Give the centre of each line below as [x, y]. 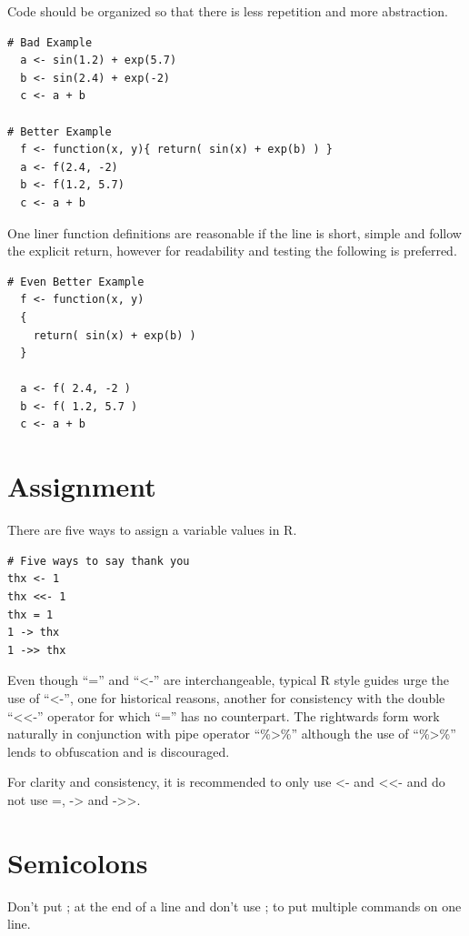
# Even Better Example [76, 282]
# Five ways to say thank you [99, 561]
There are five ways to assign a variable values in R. [152, 530]
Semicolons [78, 862]
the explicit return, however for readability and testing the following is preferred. [232, 251]
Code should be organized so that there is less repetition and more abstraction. [228, 11]
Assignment [82, 486]
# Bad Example [50, 42]
